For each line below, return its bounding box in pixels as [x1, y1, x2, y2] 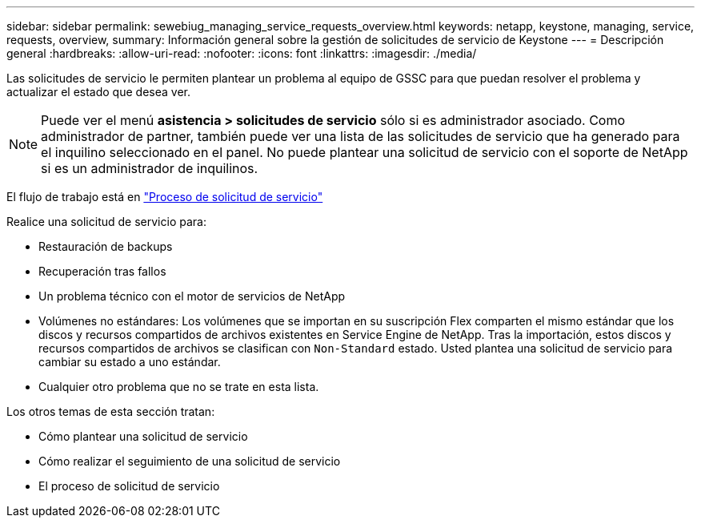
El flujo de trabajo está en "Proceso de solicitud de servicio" [6, 190, 323, 204]
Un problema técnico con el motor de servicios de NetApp [38, 289, 346, 303]
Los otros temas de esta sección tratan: [6, 405, 215, 418]
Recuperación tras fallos [38, 264, 166, 278]
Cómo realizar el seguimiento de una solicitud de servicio [38, 454, 341, 468]
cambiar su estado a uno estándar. [38, 355, 221, 369]
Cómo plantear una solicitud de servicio [38, 429, 248, 443]
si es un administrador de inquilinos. [41, 160, 258, 176]
